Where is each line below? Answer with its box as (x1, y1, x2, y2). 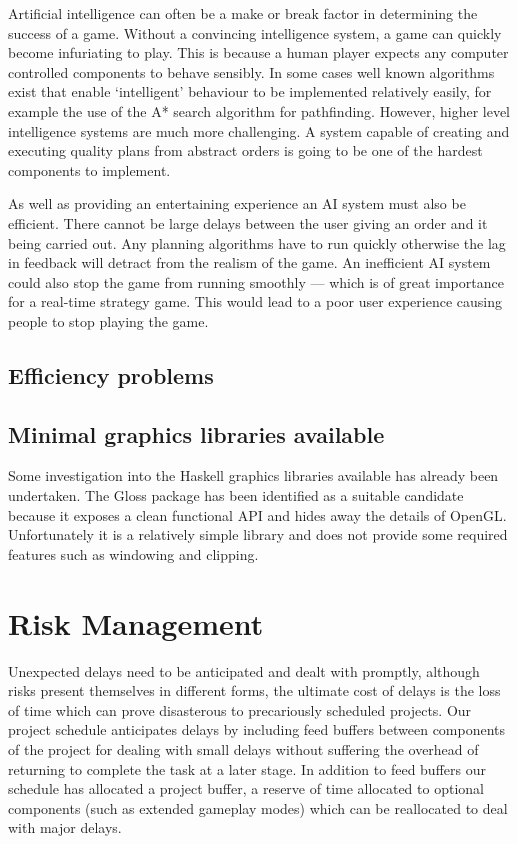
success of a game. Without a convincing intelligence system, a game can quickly (8, 22, 502, 43)
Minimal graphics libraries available (8, 418, 385, 449)
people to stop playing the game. (8, 310, 209, 331)
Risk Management (8, 602, 264, 643)
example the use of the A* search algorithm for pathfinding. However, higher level (8, 100, 511, 121)
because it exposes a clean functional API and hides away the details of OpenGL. (8, 504, 507, 525)
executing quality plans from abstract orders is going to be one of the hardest (8, 140, 483, 161)
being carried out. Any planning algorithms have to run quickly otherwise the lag (8, 232, 506, 253)
